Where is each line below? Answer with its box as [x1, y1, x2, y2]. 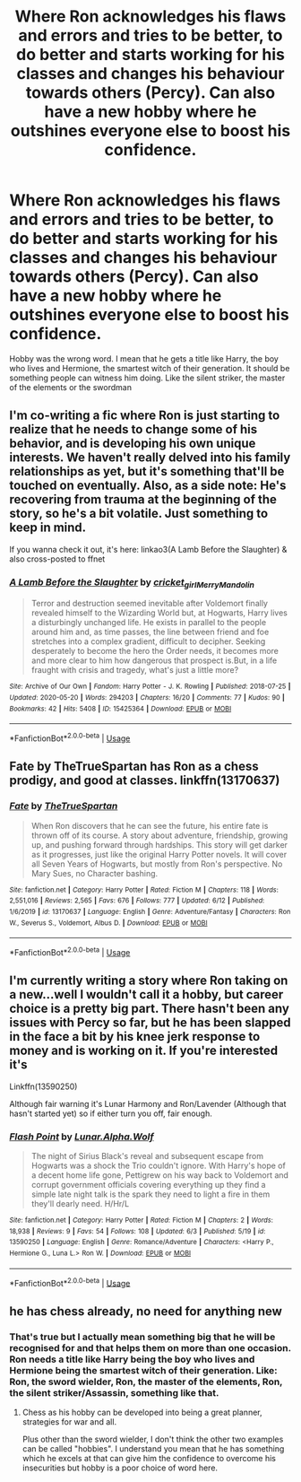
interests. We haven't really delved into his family [9, 450, 291, 466]
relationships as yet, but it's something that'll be [9, 464, 285, 479]
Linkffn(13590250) [9, 1081, 78, 1092]
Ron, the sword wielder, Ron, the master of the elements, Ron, [9, 1375, 283, 1388]
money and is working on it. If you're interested [9, 1043, 279, 1059]
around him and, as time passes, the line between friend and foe [30, 626, 270, 638]
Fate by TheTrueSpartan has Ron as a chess [9, 759, 259, 774]
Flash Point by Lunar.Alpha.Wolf [9, 1130, 154, 1143]
